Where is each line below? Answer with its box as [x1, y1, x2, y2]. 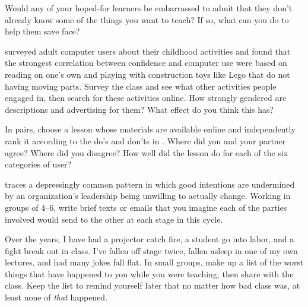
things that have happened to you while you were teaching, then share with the [5, 267, 294, 280]
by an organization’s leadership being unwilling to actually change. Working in [5, 189, 291, 202]
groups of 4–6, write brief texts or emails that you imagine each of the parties [5, 201, 287, 213]
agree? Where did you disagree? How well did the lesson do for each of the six [5, 146, 288, 159]
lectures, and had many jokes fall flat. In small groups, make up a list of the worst [5, 256, 304, 268]
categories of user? [5, 158, 72, 170]
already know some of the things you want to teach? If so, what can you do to [5, 13, 289, 26]
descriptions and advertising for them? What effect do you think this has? [5, 103, 274, 115]
